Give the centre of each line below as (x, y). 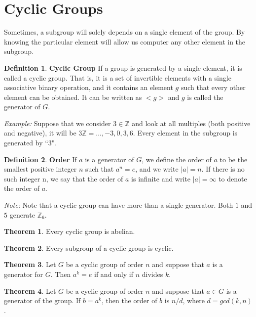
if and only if (114, 274)
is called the (205, 97)
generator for (24, 274)
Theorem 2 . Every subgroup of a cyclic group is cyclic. (89, 248)
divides (152, 274)
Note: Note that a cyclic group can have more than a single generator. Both (119, 205)
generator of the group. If (42, 300)
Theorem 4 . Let (30, 291)
